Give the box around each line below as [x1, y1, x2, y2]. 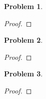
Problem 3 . [4, 68, 43, 79]
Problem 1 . [4, 1, 43, 11]
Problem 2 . [4, 35, 43, 45]
